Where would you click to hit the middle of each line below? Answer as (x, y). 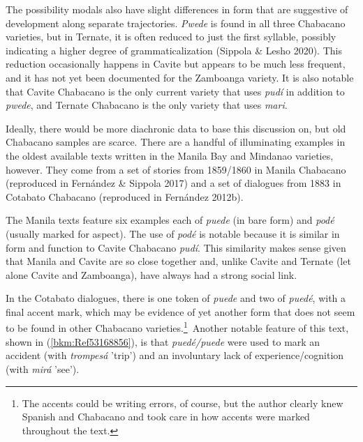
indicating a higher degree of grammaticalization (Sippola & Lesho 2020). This (174, 50)
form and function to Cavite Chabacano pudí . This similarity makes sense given (176, 247)
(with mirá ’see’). (43, 368)
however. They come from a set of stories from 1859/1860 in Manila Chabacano (176, 169)
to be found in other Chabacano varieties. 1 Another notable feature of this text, (177, 327)
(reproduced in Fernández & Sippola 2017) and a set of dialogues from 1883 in (173, 183)
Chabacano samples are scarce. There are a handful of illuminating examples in (176, 142)
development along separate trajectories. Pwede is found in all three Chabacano (176, 23)
